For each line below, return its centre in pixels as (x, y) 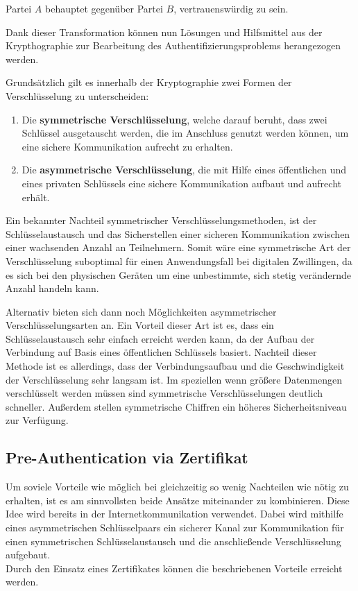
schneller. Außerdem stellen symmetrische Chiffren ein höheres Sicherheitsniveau (176, 406)
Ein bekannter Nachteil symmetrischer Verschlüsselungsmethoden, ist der (161, 220)
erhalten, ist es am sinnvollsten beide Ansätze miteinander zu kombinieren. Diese (178, 500)
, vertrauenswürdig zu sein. (231, 8)
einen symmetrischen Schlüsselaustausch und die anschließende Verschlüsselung (173, 541)
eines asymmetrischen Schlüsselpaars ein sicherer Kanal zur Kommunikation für (175, 528)
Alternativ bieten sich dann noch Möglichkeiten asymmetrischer (141, 311)
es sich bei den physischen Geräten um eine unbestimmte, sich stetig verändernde (179, 274)
